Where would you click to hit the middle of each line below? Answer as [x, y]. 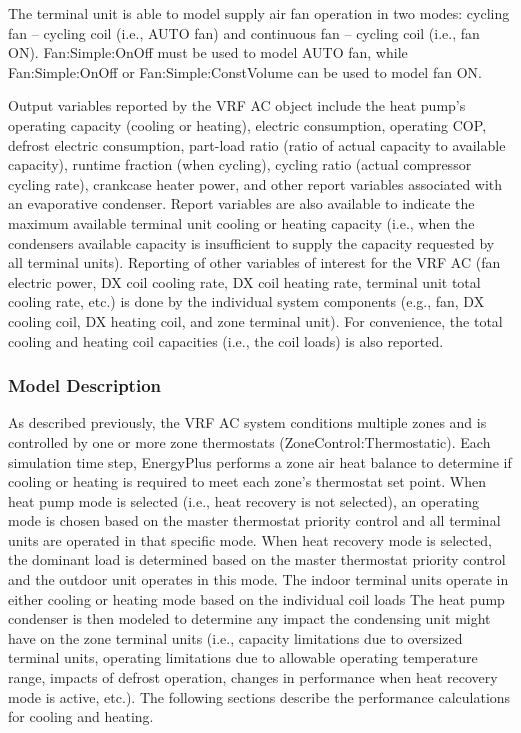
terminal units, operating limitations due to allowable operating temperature [243, 657]
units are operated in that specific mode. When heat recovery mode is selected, [250, 539]
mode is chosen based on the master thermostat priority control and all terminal [254, 520]
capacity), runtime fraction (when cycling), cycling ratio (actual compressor [240, 164]
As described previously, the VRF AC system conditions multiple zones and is [247, 422]
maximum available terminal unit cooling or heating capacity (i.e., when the [241, 222]
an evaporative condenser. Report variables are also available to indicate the [241, 203]
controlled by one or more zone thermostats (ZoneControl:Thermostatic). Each [249, 441]
